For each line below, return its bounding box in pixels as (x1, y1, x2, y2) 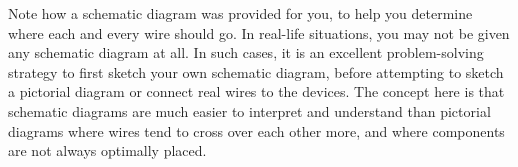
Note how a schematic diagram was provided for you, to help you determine (8, 3, 473, 23)
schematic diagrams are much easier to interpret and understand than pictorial (8, 100, 491, 121)
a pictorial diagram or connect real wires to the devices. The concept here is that (8, 81, 505, 102)
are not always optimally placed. (8, 140, 207, 161)
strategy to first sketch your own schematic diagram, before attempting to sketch (8, 61, 504, 82)
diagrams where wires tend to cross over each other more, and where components (8, 120, 505, 141)
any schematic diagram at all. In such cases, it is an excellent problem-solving (8, 42, 484, 63)
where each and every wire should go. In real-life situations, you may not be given (8, 22, 510, 43)
